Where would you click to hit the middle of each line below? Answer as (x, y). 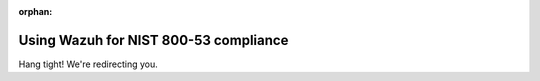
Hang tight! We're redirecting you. (88, 64)
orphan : (35, 11)
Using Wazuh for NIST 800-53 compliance (153, 40)
